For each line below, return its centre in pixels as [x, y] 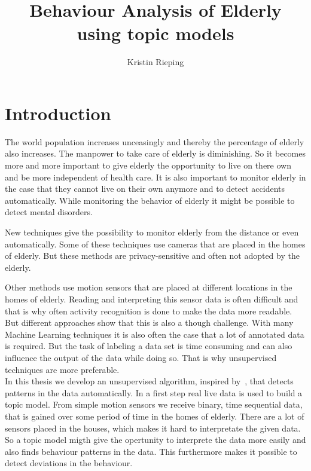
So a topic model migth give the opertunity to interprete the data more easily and [155, 440]
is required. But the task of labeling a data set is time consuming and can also [149, 346]
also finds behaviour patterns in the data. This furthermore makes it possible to [151, 451]
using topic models [155, 33]
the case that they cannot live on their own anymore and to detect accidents [145, 189]
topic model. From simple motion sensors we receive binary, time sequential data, [154, 404]
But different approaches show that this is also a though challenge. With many [149, 322]
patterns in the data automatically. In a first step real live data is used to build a [154, 392]
